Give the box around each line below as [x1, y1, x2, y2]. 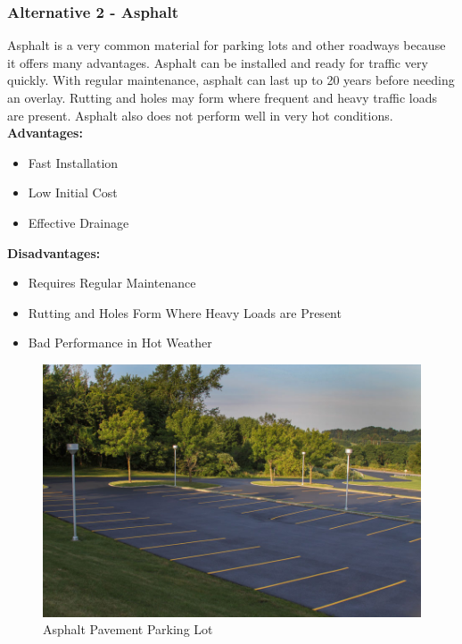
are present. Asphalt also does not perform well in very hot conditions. [7, 105, 393, 124]
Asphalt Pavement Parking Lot [43, 620, 213, 639]
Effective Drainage [28, 213, 129, 231]
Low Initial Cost [28, 183, 118, 202]
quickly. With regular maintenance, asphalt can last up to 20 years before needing [7, 71, 455, 89]
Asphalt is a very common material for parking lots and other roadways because [7, 36, 446, 54]
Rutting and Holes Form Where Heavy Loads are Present [28, 303, 342, 322]
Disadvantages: [7, 243, 101, 262]
